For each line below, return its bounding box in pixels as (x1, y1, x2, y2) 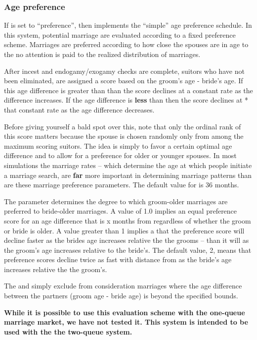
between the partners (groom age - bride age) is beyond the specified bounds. (4, 290, 238, 301)
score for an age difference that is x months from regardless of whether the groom (4, 215, 251, 226)
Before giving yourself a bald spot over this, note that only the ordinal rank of (4, 121, 241, 131)
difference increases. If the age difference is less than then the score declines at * (4, 95, 249, 105)
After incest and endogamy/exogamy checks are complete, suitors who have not (4, 65, 245, 76)
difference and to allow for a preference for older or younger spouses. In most (4, 150, 237, 161)
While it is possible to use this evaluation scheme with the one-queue (4, 307, 245, 317)
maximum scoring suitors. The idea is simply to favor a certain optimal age (4, 140, 232, 151)
